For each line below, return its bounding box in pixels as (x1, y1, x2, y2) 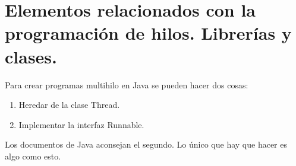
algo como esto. (5, 149, 61, 162)
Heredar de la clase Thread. (18, 98, 120, 111)
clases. (5, 44, 58, 68)
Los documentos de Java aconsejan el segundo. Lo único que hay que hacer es (5, 138, 288, 151)
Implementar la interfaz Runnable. (18, 118, 144, 130)
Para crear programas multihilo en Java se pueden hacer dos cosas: (5, 78, 248, 91)
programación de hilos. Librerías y (5, 21, 292, 45)
